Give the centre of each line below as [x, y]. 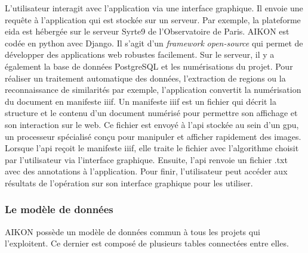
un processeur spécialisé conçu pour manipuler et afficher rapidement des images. [153, 136]
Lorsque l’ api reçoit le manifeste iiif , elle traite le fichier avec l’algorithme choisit [152, 148]
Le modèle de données [59, 209]
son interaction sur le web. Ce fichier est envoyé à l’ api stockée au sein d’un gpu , [152, 124]
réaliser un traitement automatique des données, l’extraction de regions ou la [145, 78]
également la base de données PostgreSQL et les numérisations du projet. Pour [149, 66]
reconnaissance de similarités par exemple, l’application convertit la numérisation [153, 90]
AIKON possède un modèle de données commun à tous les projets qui [133, 231]
